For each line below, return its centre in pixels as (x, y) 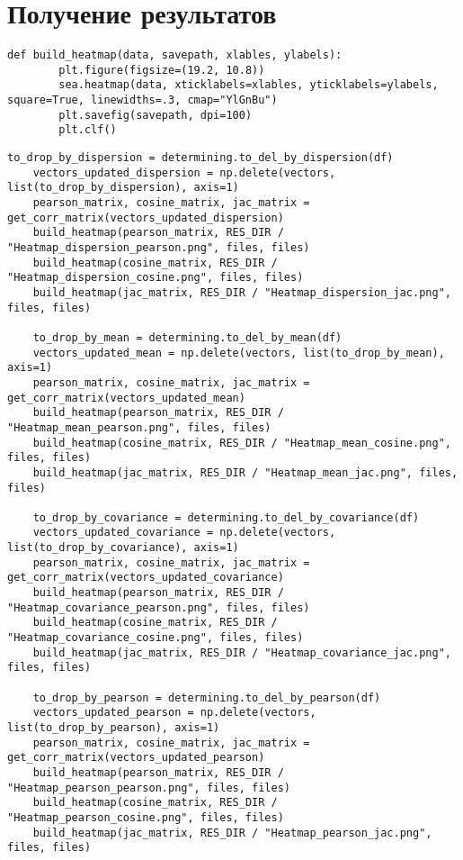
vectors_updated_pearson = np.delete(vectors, (174, 713)
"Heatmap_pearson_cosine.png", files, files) (146, 817)
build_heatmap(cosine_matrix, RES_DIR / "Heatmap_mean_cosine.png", (242, 443)
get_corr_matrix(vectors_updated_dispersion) (146, 217)
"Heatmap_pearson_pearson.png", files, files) (149, 788)
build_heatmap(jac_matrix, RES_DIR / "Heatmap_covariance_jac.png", (242, 652)
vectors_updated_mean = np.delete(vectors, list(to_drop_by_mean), (239, 353)
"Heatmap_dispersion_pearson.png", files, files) (159, 248)
